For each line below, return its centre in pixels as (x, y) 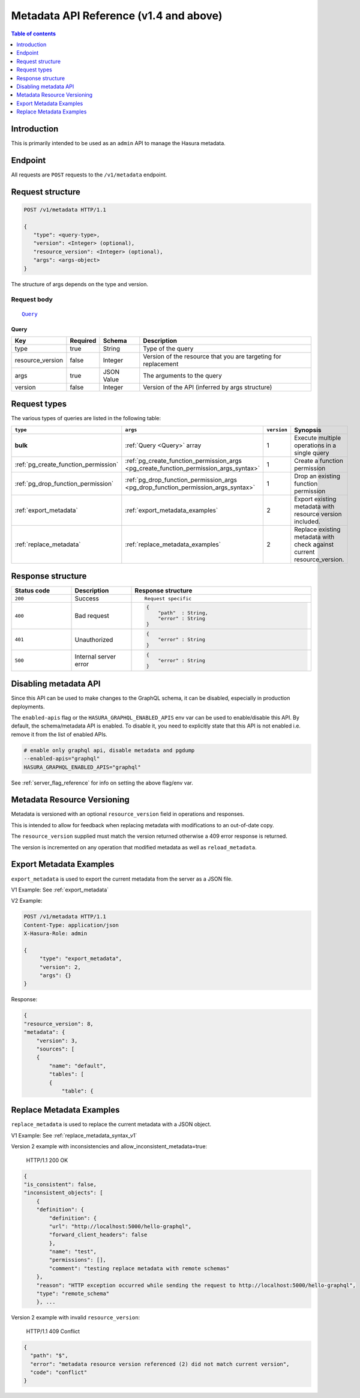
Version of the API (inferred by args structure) (208, 387)
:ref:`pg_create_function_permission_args (184, 460)
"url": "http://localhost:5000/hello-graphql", (120, 1226)
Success (87, 598)
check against (314, 544)
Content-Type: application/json (71, 925)
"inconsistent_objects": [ (63, 1193)
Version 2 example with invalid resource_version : (76, 1318)
